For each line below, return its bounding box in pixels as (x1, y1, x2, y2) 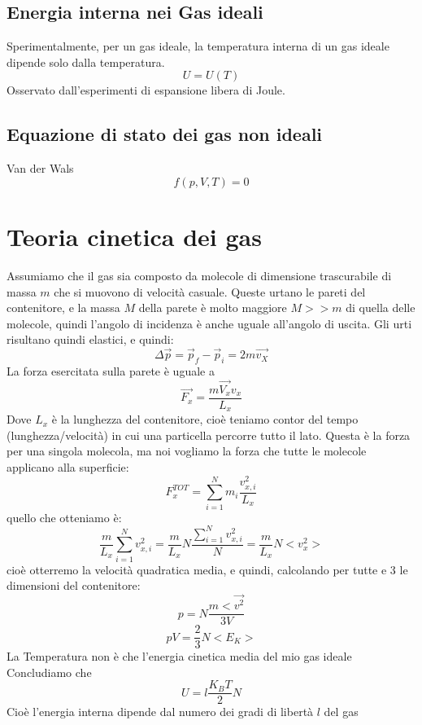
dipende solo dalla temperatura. (7, 53, 165, 70)
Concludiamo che (7, 663, 92, 680)
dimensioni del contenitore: (7, 577, 141, 594)
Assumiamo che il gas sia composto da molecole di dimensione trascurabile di (7, 266, 392, 283)
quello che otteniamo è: (7, 508, 122, 525)
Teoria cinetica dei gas (7, 219, 262, 253)
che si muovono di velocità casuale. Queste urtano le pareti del (54, 283, 366, 300)
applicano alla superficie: (7, 459, 129, 475)
